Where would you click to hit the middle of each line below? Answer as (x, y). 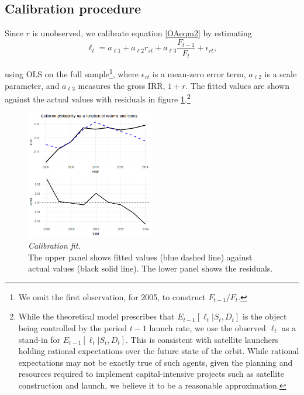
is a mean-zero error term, (199, 73)
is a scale (281, 73)
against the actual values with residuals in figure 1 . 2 (98, 98)
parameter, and (32, 85)
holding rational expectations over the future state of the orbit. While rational (159, 351)
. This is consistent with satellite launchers (202, 339)
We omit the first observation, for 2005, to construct (112, 296)
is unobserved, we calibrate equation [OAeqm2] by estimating (142, 33)
